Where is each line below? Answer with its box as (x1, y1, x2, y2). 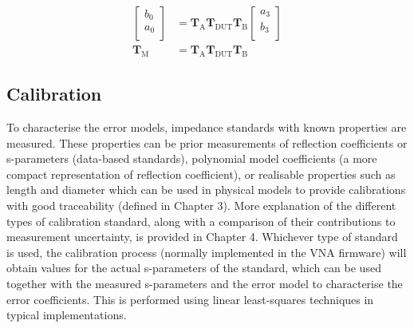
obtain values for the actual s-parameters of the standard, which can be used (6, 259, 381, 276)
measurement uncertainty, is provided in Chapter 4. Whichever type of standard (6, 228, 398, 245)
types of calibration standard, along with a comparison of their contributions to (6, 212, 396, 229)
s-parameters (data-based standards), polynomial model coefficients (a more (6, 150, 377, 167)
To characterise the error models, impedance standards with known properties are (6, 119, 407, 136)
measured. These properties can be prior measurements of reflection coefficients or (6, 134, 408, 151)
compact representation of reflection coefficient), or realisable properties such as (6, 165, 396, 182)
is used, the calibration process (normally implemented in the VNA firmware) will (6, 243, 407, 260)
